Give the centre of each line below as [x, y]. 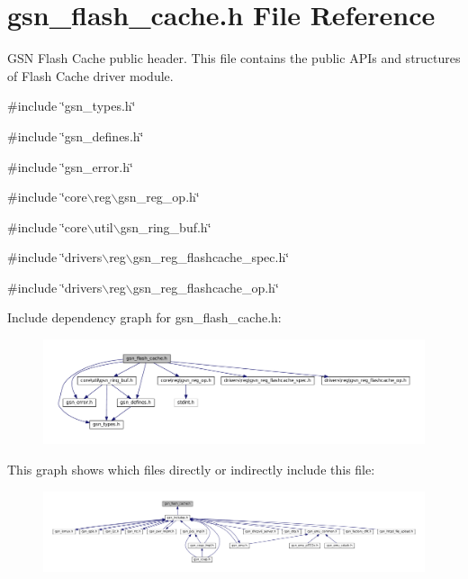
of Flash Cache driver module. [90, 75]
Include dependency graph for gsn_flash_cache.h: [144, 317]
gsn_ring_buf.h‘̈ [166, 226]
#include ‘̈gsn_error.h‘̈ [70, 166]
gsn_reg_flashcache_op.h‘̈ [206, 287]
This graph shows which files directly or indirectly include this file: [191, 469]
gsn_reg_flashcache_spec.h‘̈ [211, 257]
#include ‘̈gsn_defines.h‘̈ [76, 136]
